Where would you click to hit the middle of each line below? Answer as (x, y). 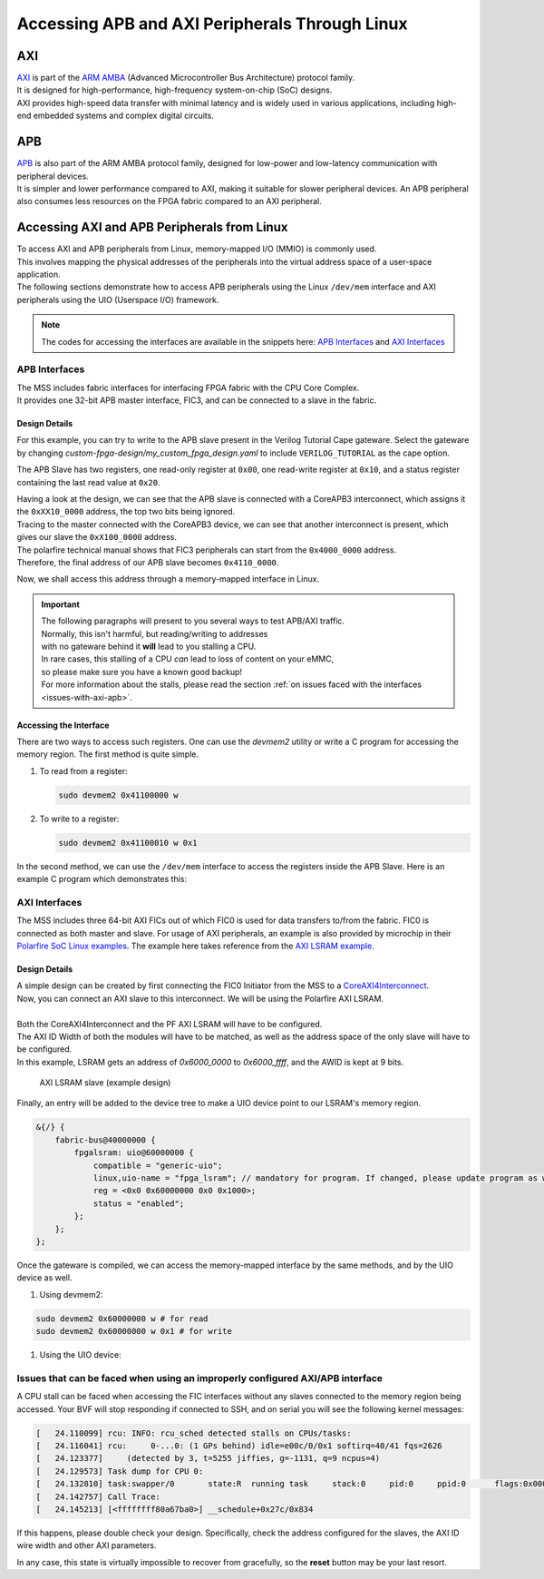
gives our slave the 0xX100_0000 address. (97, 537)
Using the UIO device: (80, 1355)
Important (61, 604)
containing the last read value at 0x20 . (88, 482)
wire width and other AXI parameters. (87, 1545)
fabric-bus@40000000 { (105, 1140)
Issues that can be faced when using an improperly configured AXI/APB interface (200, 1378)
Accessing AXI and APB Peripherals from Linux (152, 227)
